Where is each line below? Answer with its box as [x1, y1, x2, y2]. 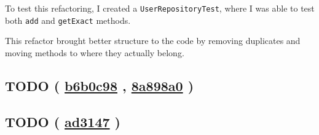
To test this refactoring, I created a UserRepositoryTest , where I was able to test [5, 2, 315, 14]
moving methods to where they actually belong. [5, 46, 184, 59]
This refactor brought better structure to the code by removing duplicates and [5, 34, 301, 47]
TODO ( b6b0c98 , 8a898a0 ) [5, 76, 194, 95]
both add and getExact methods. [5, 13, 131, 26]
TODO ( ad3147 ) [5, 112, 120, 131]
